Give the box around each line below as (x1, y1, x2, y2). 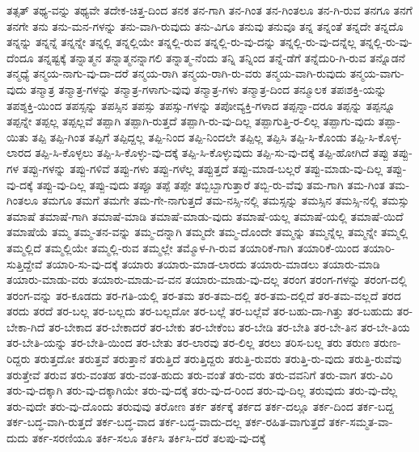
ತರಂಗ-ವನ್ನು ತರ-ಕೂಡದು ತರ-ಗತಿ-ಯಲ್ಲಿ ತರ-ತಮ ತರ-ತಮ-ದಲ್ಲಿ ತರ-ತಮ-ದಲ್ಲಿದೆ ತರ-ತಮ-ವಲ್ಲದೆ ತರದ (6, 286, 401, 303)
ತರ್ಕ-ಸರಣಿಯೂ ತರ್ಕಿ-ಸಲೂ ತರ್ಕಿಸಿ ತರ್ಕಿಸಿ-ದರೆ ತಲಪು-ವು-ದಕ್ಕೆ (32, 429, 266, 446)
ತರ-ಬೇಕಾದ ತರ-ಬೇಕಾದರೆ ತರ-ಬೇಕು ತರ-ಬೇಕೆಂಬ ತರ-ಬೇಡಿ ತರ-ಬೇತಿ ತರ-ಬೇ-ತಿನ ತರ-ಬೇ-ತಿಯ (48, 318, 410, 335)
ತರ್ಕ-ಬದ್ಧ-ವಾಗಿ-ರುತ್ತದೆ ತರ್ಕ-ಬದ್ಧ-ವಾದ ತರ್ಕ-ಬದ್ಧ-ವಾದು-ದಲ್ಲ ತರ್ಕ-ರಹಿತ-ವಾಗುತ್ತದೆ (6, 413, 325, 430)
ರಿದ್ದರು (6, 350, 31, 367)
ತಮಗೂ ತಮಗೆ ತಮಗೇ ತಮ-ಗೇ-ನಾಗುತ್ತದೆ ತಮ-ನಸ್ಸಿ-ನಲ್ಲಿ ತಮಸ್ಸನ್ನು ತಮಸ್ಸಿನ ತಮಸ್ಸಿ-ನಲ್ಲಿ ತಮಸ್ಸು (41, 192, 409, 209)
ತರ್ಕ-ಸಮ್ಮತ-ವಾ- (328, 413, 393, 430)
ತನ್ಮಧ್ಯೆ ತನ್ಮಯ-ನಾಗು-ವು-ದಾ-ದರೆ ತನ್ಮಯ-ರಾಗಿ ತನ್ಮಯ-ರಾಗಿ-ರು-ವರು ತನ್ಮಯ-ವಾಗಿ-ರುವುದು (6, 65, 346, 82)
